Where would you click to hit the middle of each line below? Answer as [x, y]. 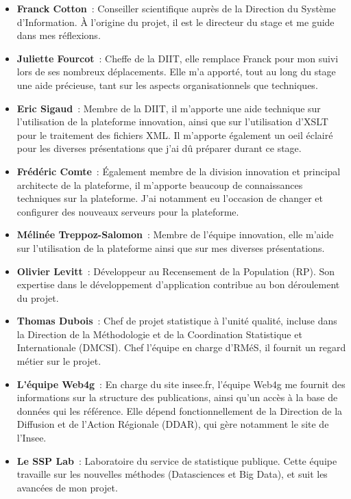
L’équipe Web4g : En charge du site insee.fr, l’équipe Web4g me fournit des [181, 384]
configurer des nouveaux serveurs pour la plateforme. [128, 211]
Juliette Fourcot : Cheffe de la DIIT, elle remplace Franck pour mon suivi [178, 58]
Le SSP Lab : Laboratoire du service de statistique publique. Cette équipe [177, 460]
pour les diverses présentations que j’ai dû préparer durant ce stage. [159, 148]
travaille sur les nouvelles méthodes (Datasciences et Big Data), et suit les [172, 474]
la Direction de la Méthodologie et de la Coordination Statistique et [159, 334]
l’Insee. [32, 438]
